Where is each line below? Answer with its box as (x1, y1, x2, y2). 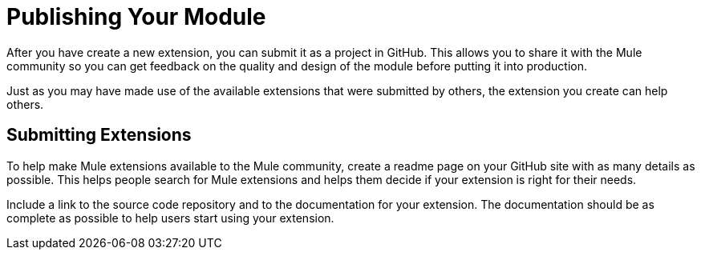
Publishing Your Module (6, 3, 266, 30)
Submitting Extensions (6, 125, 192, 146)
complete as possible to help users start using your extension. (6, 210, 334, 225)
